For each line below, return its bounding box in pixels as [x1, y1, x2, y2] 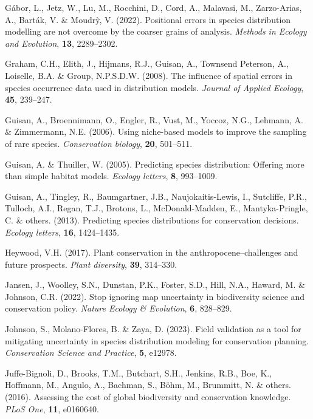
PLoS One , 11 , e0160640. [5, 402, 99, 415]
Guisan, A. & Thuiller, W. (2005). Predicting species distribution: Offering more [5, 157, 304, 170]
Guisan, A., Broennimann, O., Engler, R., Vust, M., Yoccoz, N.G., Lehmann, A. [5, 113, 303, 126]
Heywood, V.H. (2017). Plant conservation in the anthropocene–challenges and [5, 246, 298, 259]
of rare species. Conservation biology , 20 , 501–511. [5, 137, 193, 149]
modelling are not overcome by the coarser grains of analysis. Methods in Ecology [5, 25, 307, 38]
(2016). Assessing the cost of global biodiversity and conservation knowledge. [5, 390, 291, 403]
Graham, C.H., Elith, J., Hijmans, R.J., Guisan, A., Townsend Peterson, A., [5, 57, 289, 70]
